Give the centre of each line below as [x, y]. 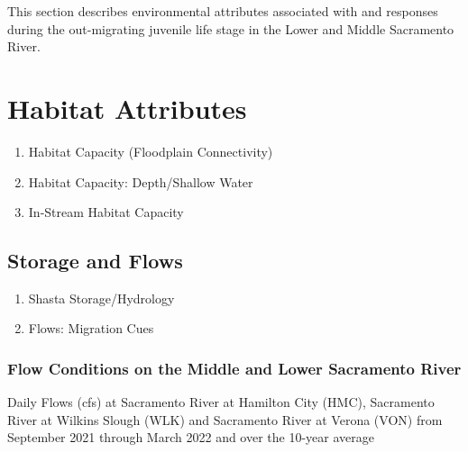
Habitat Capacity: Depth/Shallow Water [141, 181]
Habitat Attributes [127, 108]
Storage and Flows [95, 261]
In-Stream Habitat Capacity [106, 212]
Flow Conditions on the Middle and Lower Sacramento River [234, 368]
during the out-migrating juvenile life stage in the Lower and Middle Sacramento [231, 28]
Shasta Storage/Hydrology [101, 298]
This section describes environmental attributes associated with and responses [223, 11]
